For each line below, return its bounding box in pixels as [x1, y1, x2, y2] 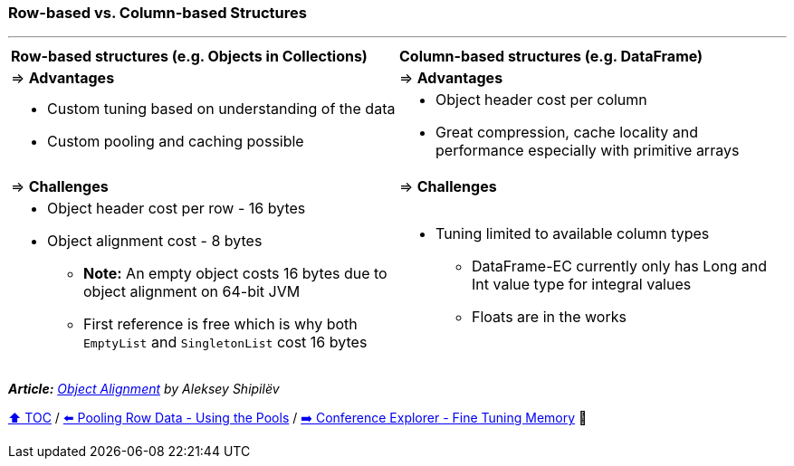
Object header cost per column [435, 90, 647, 109]
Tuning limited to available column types [435, 224, 710, 243]
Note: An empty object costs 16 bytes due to [83, 264, 387, 283]
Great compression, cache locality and [435, 123, 698, 142]
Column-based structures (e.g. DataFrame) [399, 47, 703, 66]
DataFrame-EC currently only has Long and [472, 257, 767, 276]
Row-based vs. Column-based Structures [8, 4, 307, 22]
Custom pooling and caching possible [47, 132, 304, 151]
